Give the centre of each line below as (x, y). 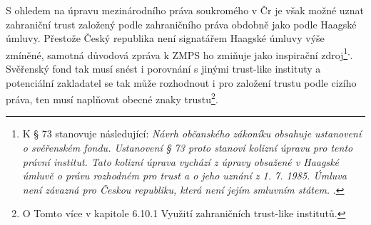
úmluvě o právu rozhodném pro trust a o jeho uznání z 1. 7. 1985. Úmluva (184, 176)
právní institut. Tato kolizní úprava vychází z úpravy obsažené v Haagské (181, 161)
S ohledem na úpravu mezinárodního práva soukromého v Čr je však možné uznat (185, 10)
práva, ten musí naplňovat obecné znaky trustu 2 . (112, 98)
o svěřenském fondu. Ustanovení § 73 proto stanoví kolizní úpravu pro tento (188, 148)
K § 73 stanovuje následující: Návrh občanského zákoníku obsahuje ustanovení (192, 134)
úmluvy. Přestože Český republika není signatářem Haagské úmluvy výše (165, 38)
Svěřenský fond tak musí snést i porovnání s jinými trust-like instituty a (163, 69)
